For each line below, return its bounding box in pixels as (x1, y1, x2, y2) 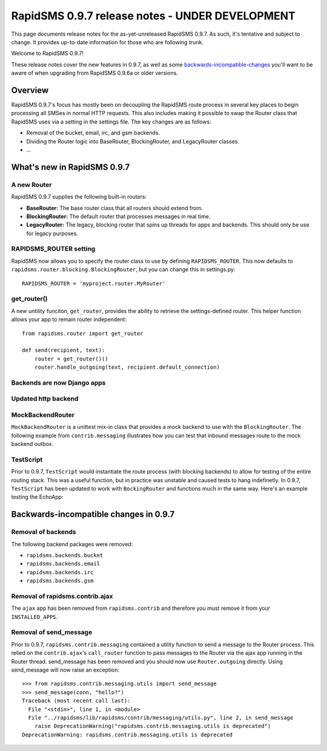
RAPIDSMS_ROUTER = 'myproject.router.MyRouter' (22, 280, 166, 287)
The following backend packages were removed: (11, 540, 133, 548)
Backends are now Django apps (11, 379, 106, 387)
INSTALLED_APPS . (11, 613, 58, 620)
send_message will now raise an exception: (11, 666, 120, 673)
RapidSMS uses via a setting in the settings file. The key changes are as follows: (11, 118, 211, 125)
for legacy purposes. (26, 230, 79, 237)
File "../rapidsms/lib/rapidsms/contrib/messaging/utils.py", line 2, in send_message (28, 714, 294, 721)
